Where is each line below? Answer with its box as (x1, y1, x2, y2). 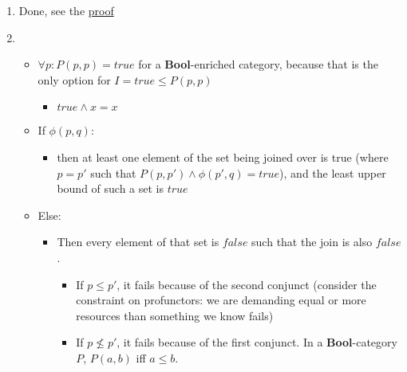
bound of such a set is (57, 180, 164, 197)
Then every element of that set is (57, 233, 219, 250)
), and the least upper (279, 164, 386, 181)
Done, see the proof (18, 2, 114, 18)
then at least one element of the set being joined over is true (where (57, 148, 389, 165)
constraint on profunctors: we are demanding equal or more (76, 292, 366, 308)
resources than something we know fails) (76, 307, 274, 323)
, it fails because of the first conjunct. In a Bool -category (117, 334, 397, 350)
